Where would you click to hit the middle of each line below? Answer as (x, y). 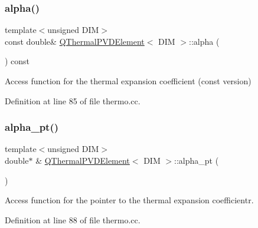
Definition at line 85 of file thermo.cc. (73, 100)
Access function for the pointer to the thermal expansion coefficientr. (129, 200)
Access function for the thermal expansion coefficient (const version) (128, 81)
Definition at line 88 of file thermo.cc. (73, 219)
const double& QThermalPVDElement (75, 41)
